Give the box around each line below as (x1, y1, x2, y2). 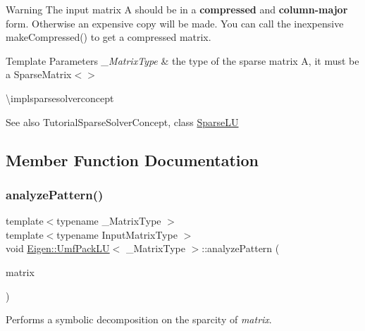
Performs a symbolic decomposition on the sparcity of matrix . (6, 312, 272, 327)
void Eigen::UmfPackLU (6, 241, 110, 256)
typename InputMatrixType (56, 227, 178, 242)
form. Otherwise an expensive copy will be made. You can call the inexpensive (6, 15, 344, 30)
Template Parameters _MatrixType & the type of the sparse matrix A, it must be (6, 53, 359, 68)
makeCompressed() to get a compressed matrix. (6, 30, 211, 44)
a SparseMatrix (6, 67, 72, 82)
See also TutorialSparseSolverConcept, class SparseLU (6, 114, 239, 129)
